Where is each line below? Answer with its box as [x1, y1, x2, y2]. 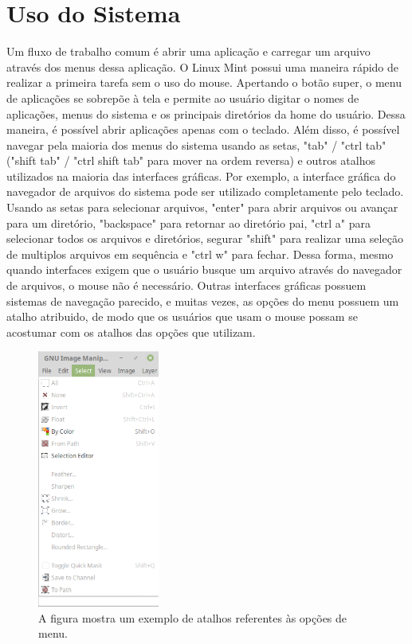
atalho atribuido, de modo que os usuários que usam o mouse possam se [6, 308, 358, 325]
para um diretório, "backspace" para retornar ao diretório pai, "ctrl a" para [6, 214, 371, 231]
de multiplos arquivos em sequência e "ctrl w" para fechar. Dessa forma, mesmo [6, 245, 394, 262]
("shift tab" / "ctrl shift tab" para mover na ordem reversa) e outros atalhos [6, 152, 375, 169]
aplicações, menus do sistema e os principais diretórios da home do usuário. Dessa [6, 105, 406, 122]
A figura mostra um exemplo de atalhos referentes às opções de [38, 609, 347, 626]
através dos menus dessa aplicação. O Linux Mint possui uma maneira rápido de [6, 58, 398, 75]
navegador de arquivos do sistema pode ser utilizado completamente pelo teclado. [6, 183, 404, 200]
